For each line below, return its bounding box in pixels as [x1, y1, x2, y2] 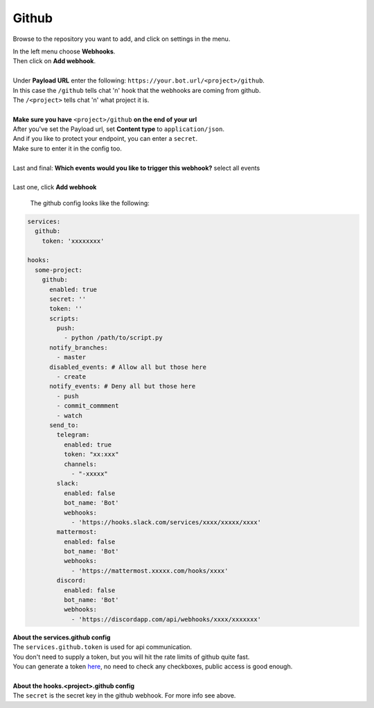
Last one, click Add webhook [12, 183, 97, 191]
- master [56, 354, 87, 361]
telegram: [56, 431, 90, 439]
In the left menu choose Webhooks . [12, 47, 116, 55]
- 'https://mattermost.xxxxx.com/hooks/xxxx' [71, 567, 229, 575]
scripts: [49, 314, 79, 322]
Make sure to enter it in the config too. [12, 144, 123, 153]
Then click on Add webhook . [12, 57, 96, 65]
